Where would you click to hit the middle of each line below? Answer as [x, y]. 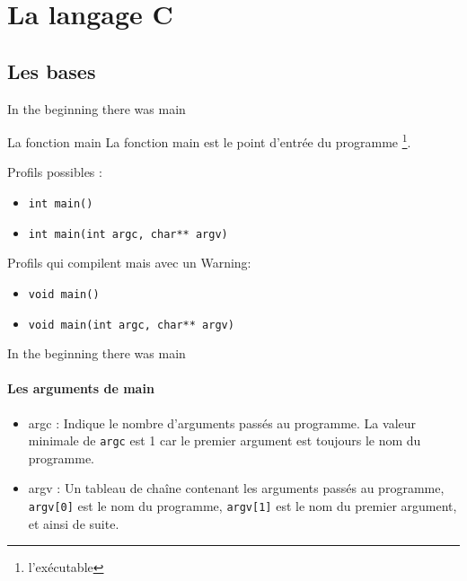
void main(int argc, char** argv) [131, 325]
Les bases [52, 70]
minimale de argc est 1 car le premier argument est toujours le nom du [225, 440]
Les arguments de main [81, 388]
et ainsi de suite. [74, 523]
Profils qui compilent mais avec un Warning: [129, 263]
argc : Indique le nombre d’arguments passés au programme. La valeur [222, 423]
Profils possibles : [55, 172]
